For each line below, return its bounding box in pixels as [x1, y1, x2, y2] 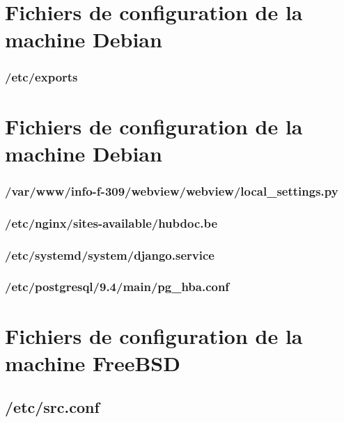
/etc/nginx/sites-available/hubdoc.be [5, 214, 218, 231]
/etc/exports [5, 68, 78, 86]
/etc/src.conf [5, 396, 100, 418]
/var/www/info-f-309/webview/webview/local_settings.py [5, 182, 338, 199]
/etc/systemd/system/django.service [5, 246, 214, 263]
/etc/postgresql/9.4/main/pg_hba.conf [5, 278, 230, 295]
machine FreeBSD [5, 348, 180, 377]
